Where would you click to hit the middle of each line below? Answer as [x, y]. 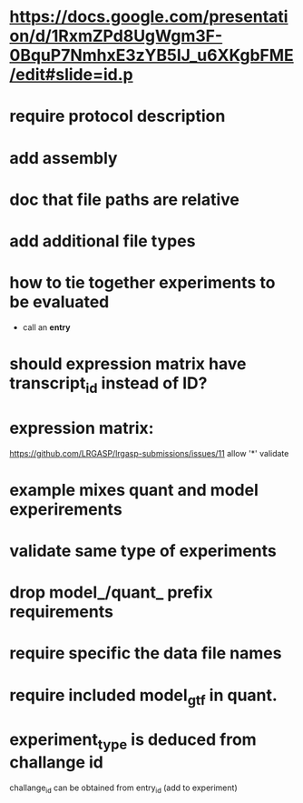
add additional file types [103, 241]
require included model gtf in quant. [144, 697]
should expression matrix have [128, 364]
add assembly [64, 158]
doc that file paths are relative [125, 200]
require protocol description [117, 116]
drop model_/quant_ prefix [111, 592]
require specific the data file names [146, 653]
